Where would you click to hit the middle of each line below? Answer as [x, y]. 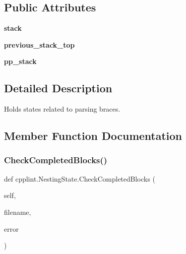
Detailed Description [58, 88]
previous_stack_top [39, 44]
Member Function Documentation [93, 136]
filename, [18, 212]
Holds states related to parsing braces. [62, 109]
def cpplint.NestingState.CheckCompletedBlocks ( [80, 178]
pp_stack [20, 61]
